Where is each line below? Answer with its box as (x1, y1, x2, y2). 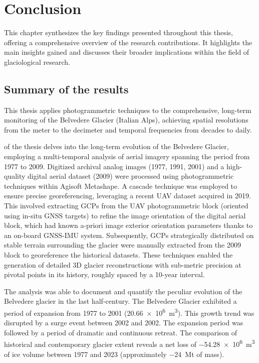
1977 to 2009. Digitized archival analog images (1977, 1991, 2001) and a (4, 161, 224, 171)
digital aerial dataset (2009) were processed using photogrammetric (28, 171, 234, 181)
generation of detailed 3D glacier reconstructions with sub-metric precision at (4, 259, 241, 270)
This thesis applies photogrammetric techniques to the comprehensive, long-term (4, 104, 251, 115)
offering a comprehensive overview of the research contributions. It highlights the (4, 37, 252, 47)
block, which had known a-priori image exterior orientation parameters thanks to (4, 220, 253, 230)
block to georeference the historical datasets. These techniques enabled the (4, 250, 233, 260)
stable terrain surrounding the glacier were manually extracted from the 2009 (4, 239, 241, 250)
